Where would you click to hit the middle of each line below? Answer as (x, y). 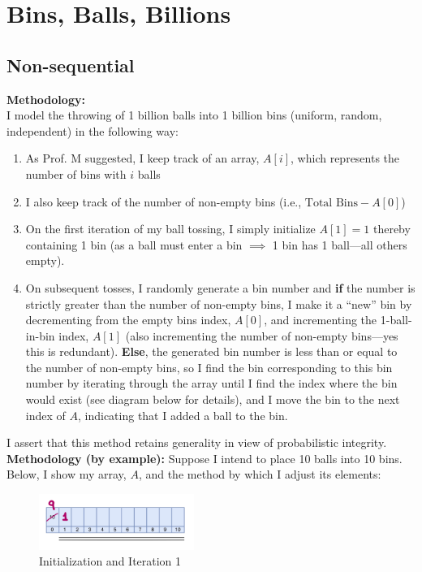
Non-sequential (71, 65)
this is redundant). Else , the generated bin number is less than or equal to (211, 351)
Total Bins (331, 203)
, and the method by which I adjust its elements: (260, 474)
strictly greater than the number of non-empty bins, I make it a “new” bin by (219, 303)
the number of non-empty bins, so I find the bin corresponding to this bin (209, 367)
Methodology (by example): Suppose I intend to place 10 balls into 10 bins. (205, 458)
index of (45, 415)
